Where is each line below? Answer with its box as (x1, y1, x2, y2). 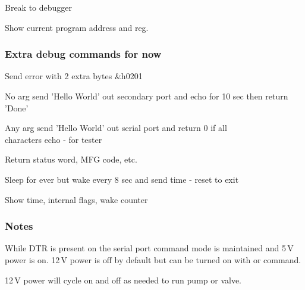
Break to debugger (5, 1, 73, 13)
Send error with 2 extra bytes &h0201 (5, 70, 143, 82)
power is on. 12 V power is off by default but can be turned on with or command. (5, 253, 301, 266)
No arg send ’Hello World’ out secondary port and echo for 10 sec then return (5, 90, 288, 102)
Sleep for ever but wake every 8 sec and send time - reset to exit (5, 173, 239, 185)
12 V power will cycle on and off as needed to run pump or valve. (5, 273, 241, 286)
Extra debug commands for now (5, 46, 162, 61)
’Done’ (5, 101, 29, 114)
